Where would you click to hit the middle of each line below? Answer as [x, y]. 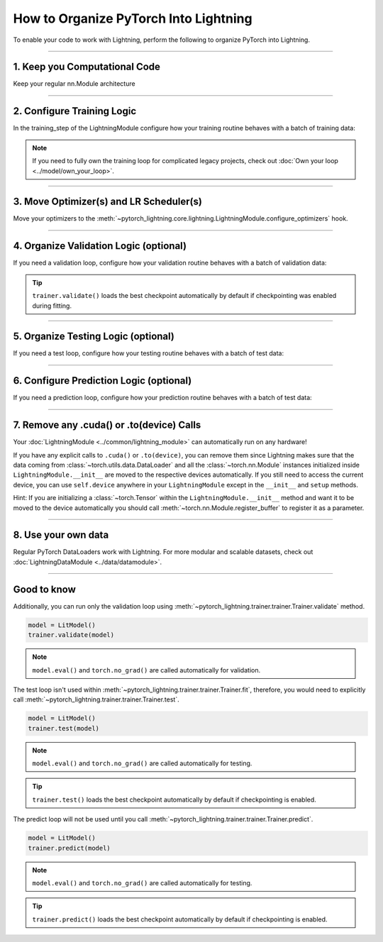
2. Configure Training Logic [75, 111]
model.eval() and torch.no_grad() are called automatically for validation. [146, 670]
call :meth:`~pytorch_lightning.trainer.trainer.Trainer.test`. [96, 699]
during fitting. [52, 306]
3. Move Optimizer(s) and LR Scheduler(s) [107, 202]
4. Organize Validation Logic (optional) [100, 246]
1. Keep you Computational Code [87, 67]
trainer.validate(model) [71, 635]
